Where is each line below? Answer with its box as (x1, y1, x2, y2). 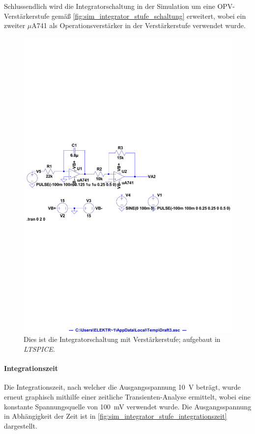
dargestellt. (4, 420, 37, 431)
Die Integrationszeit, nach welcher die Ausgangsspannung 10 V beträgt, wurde (4, 382, 241, 392)
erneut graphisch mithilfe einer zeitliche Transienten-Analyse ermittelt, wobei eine (4, 392, 251, 402)
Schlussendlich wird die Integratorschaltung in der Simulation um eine (4, 1, 215, 11)
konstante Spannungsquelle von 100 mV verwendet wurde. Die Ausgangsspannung (4, 401, 252, 411)
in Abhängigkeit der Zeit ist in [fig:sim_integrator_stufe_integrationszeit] (4, 411, 227, 421)
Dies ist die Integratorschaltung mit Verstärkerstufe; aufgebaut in (24, 334, 221, 344)
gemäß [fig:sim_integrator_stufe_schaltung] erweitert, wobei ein (52, 10, 246, 21)
